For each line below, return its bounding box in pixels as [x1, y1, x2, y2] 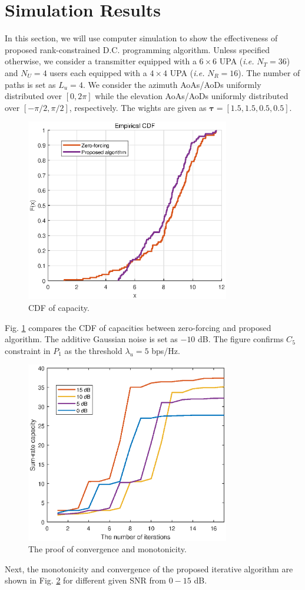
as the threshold [64, 344, 122, 356]
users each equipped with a [49, 66, 147, 78]
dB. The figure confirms [198, 333, 284, 345]
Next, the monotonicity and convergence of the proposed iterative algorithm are [5, 562, 293, 575]
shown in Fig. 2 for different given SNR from [5, 574, 166, 586]
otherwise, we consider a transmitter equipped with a [5, 55, 197, 67]
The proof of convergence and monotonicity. [28, 543, 187, 555]
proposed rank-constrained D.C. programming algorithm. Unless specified [5, 43, 270, 55]
